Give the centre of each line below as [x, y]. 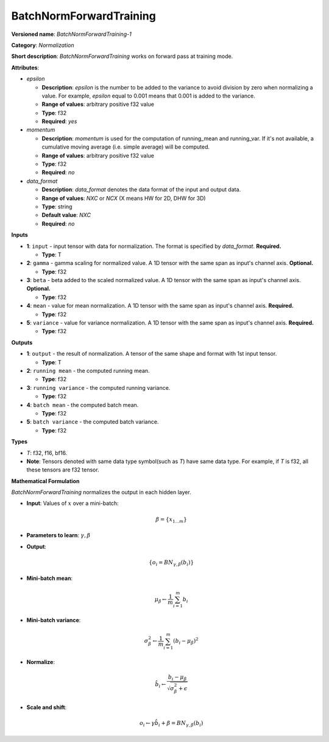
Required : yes [59, 121]
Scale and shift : [47, 707]
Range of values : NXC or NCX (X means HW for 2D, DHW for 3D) [124, 198]
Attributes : [25, 68]
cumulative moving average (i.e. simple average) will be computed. [126, 147]
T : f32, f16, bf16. [47, 453]
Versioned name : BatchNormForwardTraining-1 [72, 34]
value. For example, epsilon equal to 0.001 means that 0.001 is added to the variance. [148, 96]
